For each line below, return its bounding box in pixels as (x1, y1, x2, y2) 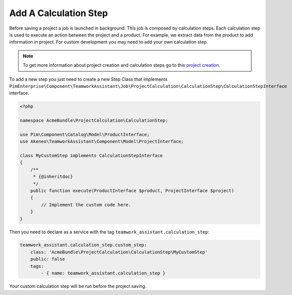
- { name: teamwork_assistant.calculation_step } (41, 270, 166, 276)
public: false (30, 256, 65, 262)
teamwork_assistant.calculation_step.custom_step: (20, 242, 148, 248)
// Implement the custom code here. (41, 202, 131, 208)
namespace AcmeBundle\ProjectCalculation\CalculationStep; (20, 118, 168, 123)
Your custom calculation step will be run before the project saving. (9, 283, 147, 289)
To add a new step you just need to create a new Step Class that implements (9, 76, 168, 82)
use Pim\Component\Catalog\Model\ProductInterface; (20, 131, 150, 137)
